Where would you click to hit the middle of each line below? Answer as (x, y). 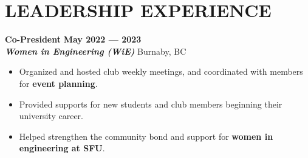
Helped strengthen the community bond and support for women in (146, 136)
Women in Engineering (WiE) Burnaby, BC (96, 51)
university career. (51, 116)
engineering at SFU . (62, 148)
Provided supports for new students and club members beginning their (151, 104)
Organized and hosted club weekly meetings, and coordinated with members (161, 71)
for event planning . (58, 83)
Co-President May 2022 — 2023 (73, 39)
